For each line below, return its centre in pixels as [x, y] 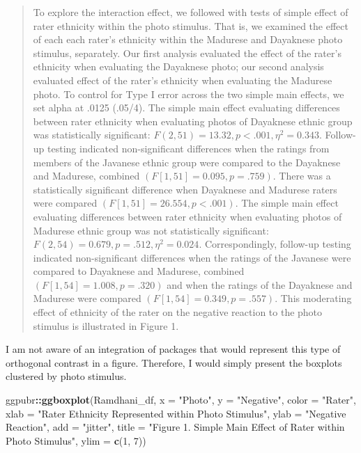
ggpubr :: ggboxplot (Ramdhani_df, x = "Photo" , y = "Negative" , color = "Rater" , [181, 400]
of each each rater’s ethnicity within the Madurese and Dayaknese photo [188, 39]
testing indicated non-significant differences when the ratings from [189, 148]
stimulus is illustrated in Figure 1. [106, 325]
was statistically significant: [92, 135]
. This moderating [313, 298]
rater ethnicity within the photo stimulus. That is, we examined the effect [191, 25]
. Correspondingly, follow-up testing [275, 244]
